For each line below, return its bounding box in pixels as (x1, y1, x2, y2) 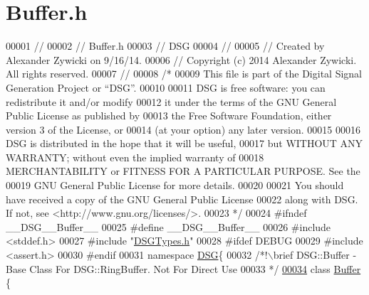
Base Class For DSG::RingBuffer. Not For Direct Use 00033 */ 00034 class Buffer (6, 261, 361, 276)
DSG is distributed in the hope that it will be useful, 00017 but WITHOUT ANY (6, 136, 363, 151)
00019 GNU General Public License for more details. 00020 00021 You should (6, 178, 344, 193)
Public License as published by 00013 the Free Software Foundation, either (6, 108, 332, 123)
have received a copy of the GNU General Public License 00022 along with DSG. (6, 191, 358, 206)
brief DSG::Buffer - (273, 247, 357, 262)
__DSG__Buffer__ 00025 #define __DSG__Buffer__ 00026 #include (6, 219, 331, 234)
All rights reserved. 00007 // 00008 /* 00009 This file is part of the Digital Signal (6, 66, 363, 81)
